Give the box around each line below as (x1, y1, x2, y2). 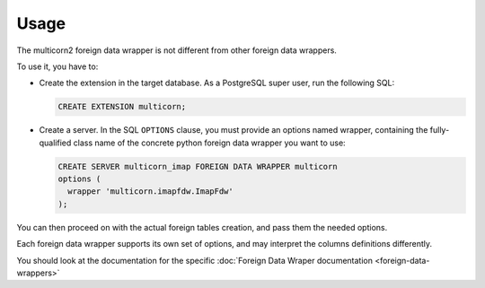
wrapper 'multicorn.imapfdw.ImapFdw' (67, 187, 234, 196)
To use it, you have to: (16, 61, 99, 72)
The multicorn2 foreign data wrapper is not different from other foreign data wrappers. (16, 45, 337, 56)
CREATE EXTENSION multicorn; (57, 101, 187, 112)
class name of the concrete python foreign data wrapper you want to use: (73, 137, 346, 148)
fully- (429, 125, 450, 135)
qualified (39, 137, 72, 148)
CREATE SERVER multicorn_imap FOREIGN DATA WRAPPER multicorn (57, 161, 338, 171)
